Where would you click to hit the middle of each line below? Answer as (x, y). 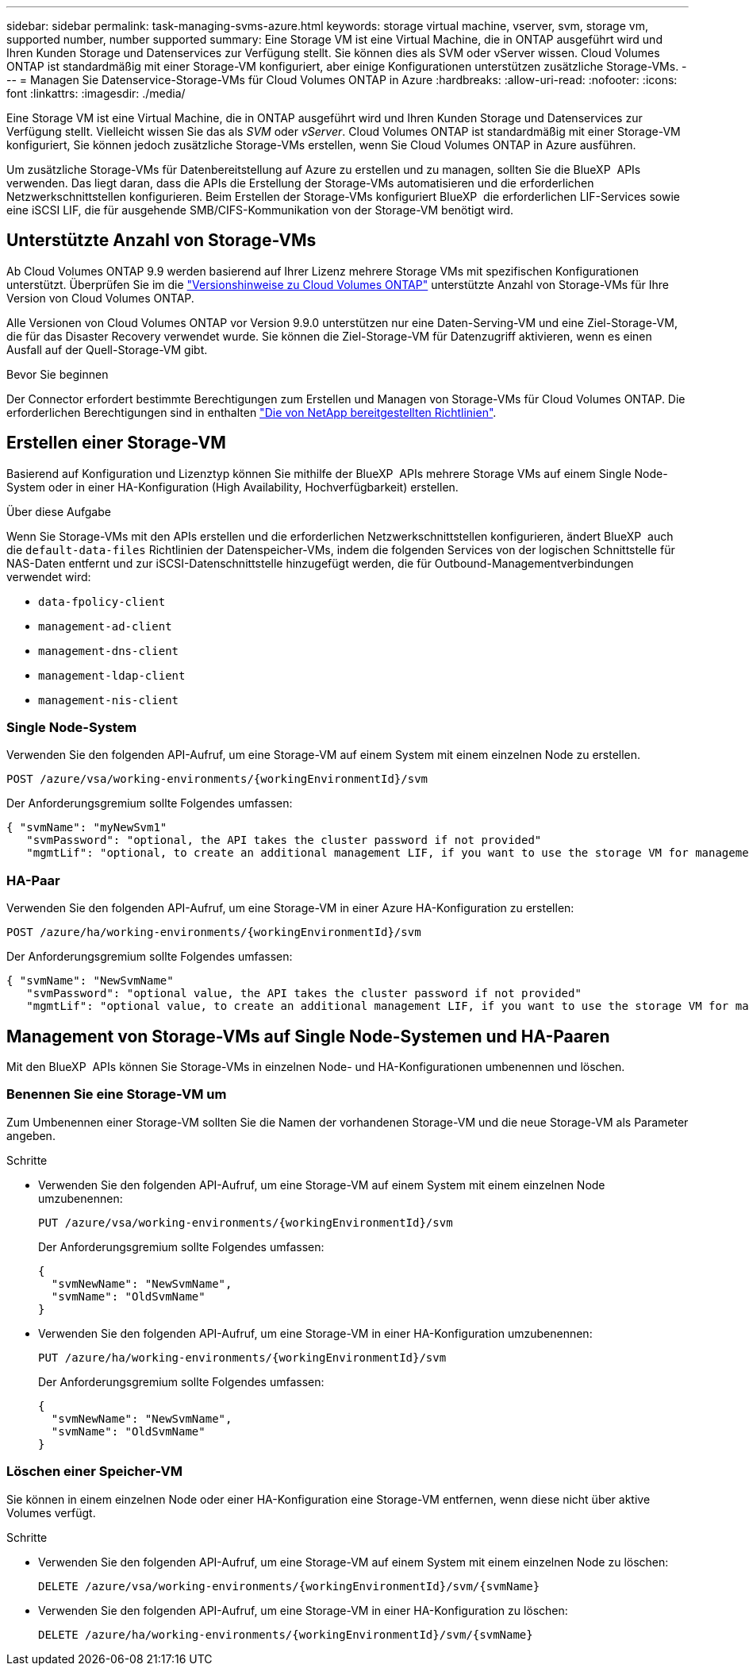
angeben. (31, 1135)
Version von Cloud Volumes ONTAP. (100, 298)
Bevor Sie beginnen (58, 374)
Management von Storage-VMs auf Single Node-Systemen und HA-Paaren (308, 1036)
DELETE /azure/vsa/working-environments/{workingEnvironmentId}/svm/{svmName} (289, 1586)
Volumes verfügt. (51, 1512)
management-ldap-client (112, 675)
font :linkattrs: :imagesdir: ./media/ (96, 93)
